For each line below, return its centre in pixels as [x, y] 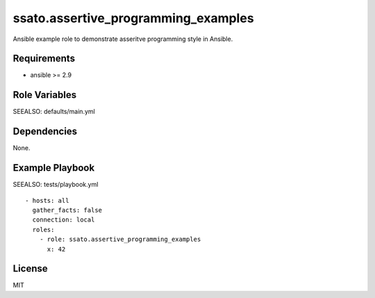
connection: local [64, 220]
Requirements [44, 59]
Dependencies [45, 132]
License [30, 268]
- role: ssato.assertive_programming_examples [120, 239]
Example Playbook [54, 168]
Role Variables [44, 95]
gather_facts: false [67, 210]
